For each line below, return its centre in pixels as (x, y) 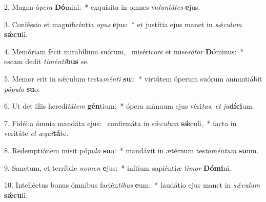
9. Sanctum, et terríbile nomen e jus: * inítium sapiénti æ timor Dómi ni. (118, 167)
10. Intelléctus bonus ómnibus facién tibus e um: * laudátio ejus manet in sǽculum (132, 185)
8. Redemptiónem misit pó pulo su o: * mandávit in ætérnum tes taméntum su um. (131, 150)
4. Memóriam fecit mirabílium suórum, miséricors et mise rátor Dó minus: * (124, 51)
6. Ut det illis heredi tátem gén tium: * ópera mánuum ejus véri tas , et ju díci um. (129, 106)
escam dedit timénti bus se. (47, 61)
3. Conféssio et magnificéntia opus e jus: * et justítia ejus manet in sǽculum (123, 24)
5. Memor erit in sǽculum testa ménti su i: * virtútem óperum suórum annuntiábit (133, 78)
